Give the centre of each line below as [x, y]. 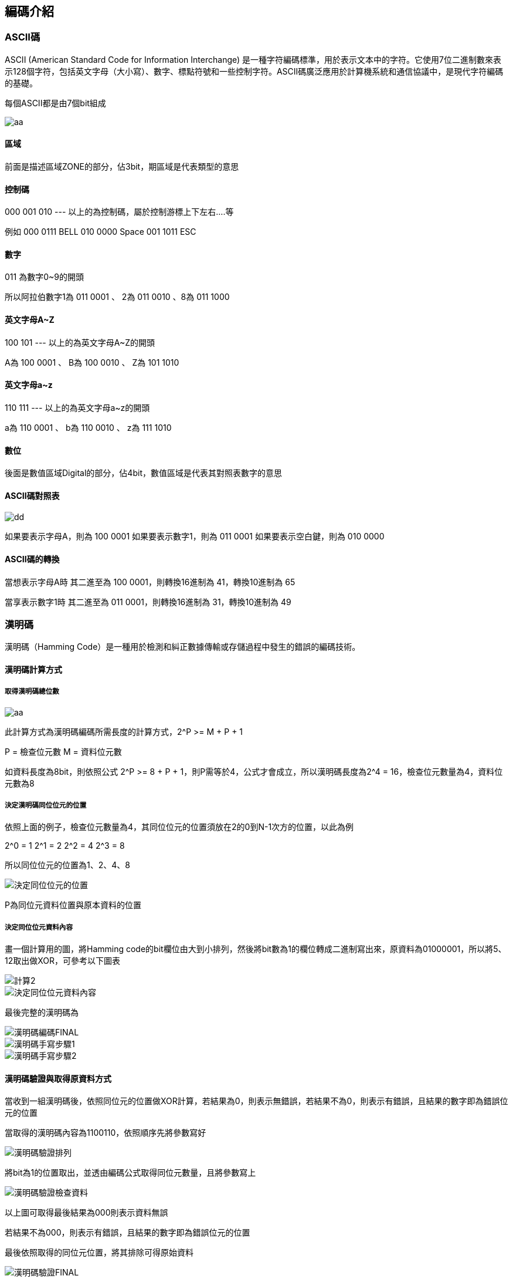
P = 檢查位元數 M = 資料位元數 [63, 751]
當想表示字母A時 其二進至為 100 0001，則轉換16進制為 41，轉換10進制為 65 [150, 582]
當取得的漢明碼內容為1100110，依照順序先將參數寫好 [106, 1133]
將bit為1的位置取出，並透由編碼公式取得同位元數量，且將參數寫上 [130, 1173]
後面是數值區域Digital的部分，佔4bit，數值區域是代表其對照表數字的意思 [143, 473]
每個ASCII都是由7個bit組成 [55, 103]
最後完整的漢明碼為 [42, 1013]
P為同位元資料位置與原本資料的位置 [73, 905]
